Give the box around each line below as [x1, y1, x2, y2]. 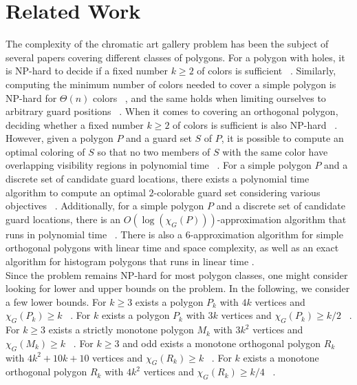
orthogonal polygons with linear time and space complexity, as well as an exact [6, 240, 339, 255]
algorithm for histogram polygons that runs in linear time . [6, 254, 255, 269]
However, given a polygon [6, 131, 113, 145]
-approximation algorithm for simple [190, 227, 343, 241]
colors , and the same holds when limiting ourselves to [93, 90, 326, 105]
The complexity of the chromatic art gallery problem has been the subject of [6, 37, 329, 51]
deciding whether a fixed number [6, 117, 144, 132]
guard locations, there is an [6, 211, 121, 226]
